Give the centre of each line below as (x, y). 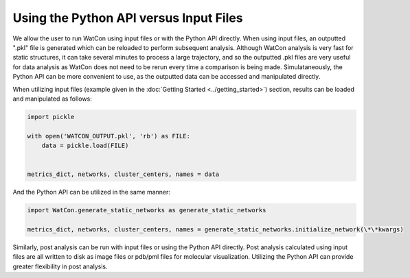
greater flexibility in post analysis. (60, 266)
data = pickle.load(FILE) (85, 146)
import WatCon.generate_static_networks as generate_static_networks (147, 210)
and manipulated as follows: (52, 99)
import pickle (51, 117)
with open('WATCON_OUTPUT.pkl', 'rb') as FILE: (109, 136)
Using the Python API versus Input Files (128, 18)
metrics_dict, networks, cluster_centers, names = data (123, 174)
